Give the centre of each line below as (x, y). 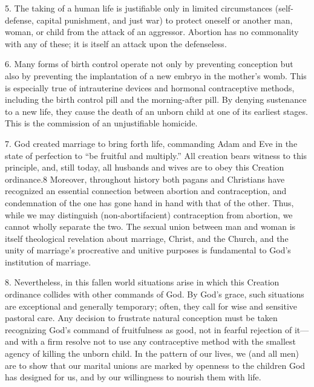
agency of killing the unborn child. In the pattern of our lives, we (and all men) (152, 353)
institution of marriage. (48, 262)
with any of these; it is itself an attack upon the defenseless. (116, 43)
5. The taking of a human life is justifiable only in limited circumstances (139, 8)
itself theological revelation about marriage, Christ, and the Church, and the (147, 238)
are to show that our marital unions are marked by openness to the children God (155, 365)
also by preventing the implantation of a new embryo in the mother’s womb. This (156, 75)
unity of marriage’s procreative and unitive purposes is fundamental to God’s (148, 250)
